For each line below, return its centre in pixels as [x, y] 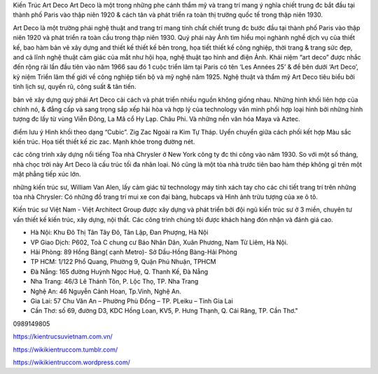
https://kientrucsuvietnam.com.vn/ [63, 337]
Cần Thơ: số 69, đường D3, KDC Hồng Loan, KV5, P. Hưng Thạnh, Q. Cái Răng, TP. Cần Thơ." [164, 311]
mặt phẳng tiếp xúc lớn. [47, 174]
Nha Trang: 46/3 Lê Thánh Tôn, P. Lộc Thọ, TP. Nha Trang [114, 282]
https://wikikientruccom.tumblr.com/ [65, 349]
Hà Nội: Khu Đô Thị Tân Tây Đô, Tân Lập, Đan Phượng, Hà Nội [119, 233]
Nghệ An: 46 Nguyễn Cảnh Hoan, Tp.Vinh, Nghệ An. [106, 291]
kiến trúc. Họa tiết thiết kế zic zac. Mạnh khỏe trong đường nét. [104, 142]
